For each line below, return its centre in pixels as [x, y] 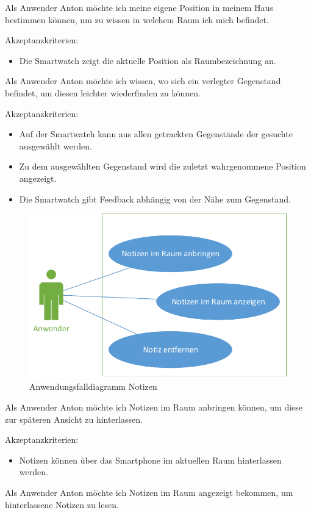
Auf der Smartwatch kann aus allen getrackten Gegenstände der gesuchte [156, 134]
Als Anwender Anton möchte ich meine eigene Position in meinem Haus [139, 7]
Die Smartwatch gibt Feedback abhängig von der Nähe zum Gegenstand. [155, 199]
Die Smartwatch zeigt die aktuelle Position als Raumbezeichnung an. [148, 60]
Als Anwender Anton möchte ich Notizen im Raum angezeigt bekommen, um [149, 492]
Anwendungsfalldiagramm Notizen [93, 386]
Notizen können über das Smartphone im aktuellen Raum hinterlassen [150, 460]
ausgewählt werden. [55, 145]
